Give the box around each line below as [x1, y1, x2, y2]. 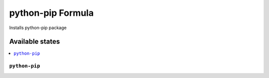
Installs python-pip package [9, 25, 67, 31]
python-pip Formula [9, 7, 94, 18]
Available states [9, 38, 60, 46]
